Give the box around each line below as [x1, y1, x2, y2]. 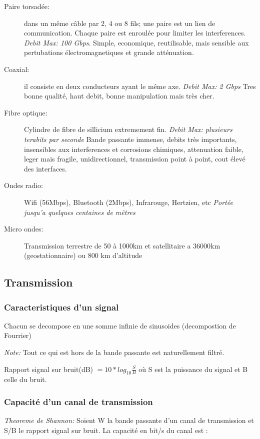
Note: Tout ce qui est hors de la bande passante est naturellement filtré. [4, 347, 224, 357]
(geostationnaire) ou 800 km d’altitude [24, 250, 142, 260]
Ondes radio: [4, 180, 43, 190]
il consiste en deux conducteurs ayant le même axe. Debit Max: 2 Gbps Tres [24, 80, 256, 91]
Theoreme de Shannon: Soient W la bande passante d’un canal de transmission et [4, 415, 254, 425]
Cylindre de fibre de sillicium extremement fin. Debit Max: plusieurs [24, 124, 232, 134]
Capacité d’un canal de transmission [4, 395, 153, 407]
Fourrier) [4, 330, 31, 340]
